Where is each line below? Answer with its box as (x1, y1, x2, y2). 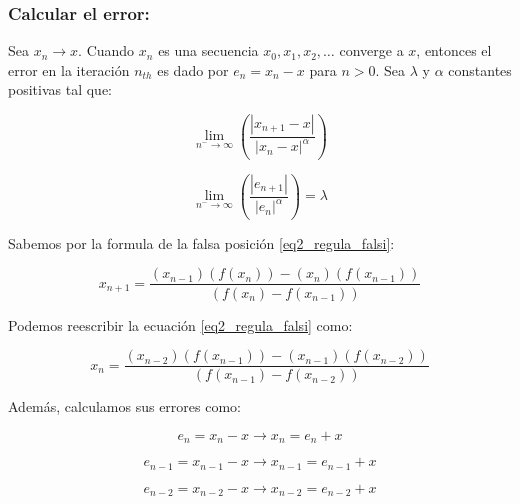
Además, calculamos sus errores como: (8, 396, 242, 417)
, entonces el (416, 40, 492, 61)
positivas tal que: (8, 79, 112, 100)
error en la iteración (8, 59, 130, 80)
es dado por (157, 59, 229, 80)
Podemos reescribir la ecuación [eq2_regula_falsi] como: (8, 314, 353, 335)
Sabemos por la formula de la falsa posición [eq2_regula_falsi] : (8, 232, 395, 253)
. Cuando (78, 40, 135, 61)
